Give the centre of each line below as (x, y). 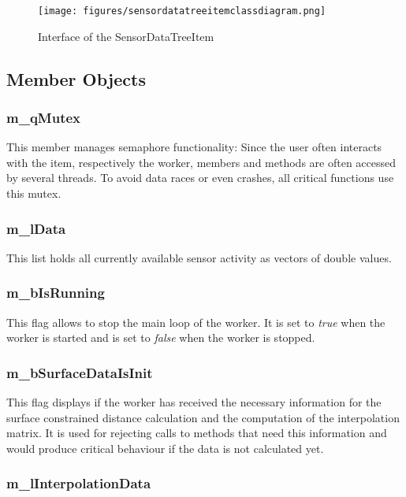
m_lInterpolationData (79, 483)
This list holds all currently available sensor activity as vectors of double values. (199, 257)
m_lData (36, 228)
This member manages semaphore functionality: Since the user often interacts (194, 147)
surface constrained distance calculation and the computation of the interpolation (203, 417)
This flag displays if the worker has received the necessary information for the (194, 402)
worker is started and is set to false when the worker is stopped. (161, 338)
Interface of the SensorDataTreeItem (126, 36)
